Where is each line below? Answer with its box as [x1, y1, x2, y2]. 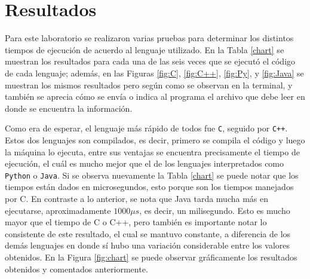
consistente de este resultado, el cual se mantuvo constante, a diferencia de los [5, 227, 291, 240]
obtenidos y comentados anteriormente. [5, 262, 148, 275]
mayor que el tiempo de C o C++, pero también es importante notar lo [5, 216, 267, 228]
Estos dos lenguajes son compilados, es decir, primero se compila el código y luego [5, 133, 305, 146]
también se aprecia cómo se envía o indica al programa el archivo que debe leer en [5, 90, 305, 103]
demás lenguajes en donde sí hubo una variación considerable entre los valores [5, 239, 290, 252]
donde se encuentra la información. [5, 102, 133, 114]
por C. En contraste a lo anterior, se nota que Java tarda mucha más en [5, 192, 268, 204]
